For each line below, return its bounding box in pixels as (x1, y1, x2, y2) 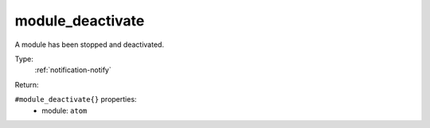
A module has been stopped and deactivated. (14, 40, 165, 49)
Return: (14, 80, 39, 89)
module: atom (41, 106, 88, 115)
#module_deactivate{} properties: (14, 95, 137, 104)
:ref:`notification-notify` (34, 65, 111, 75)
